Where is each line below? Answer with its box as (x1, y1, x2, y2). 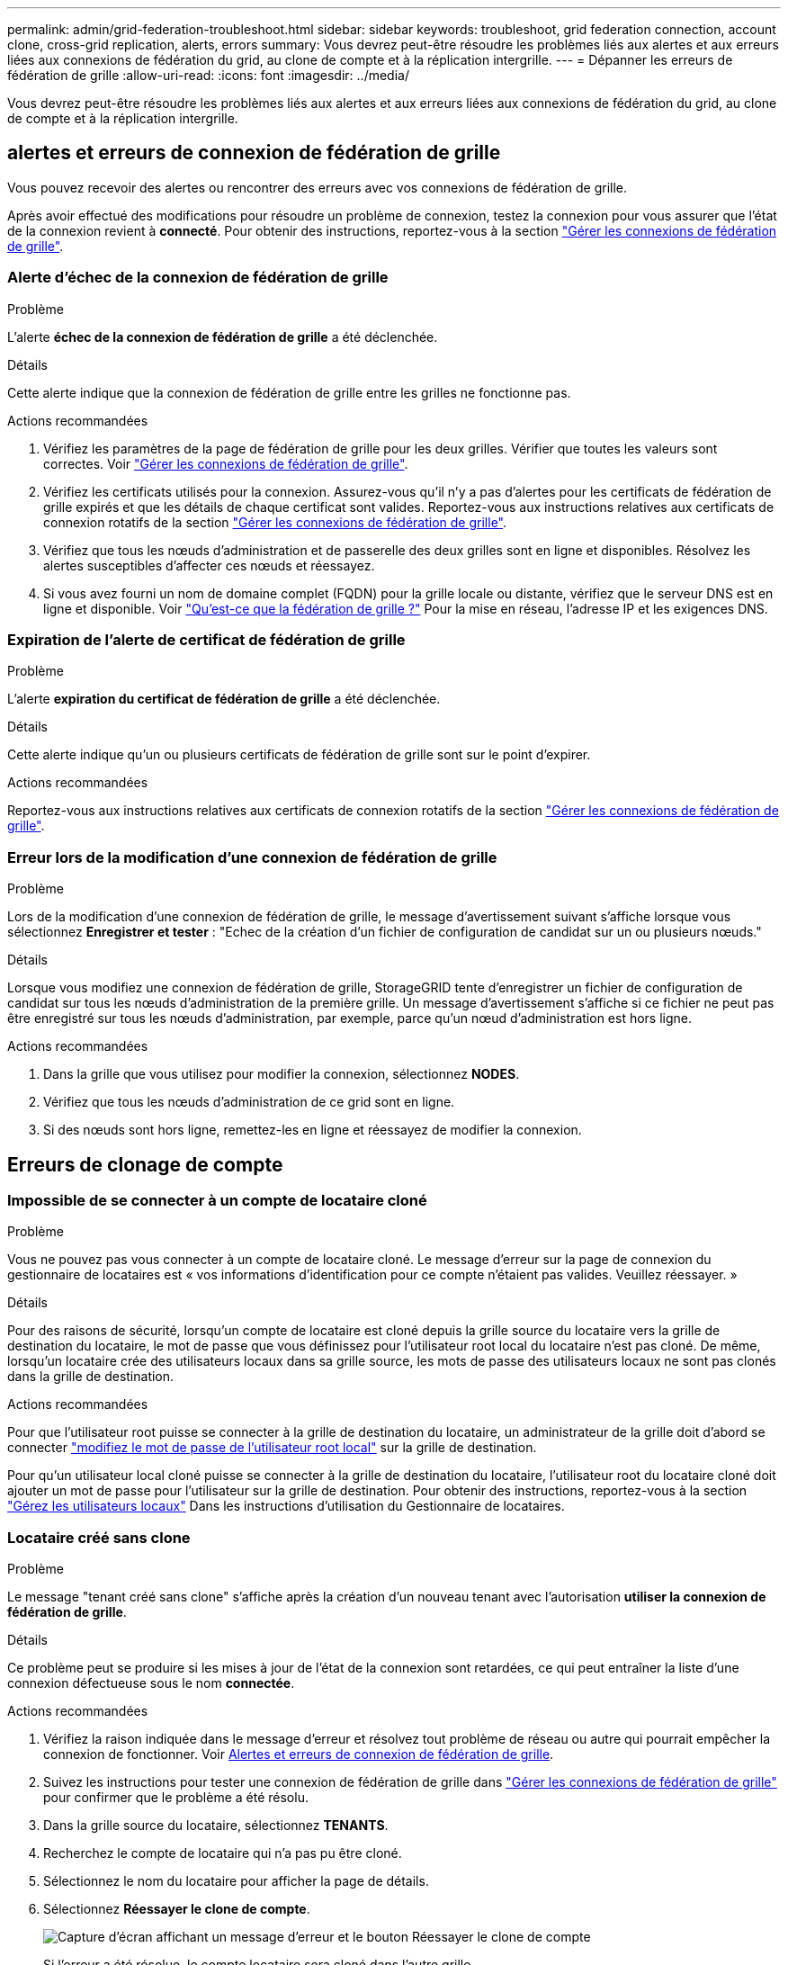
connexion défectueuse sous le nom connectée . (7, 1675, 295, 1691)
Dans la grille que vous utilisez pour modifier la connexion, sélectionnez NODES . (43, 1066, 520, 1082)
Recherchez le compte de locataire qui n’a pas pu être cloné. (43, 1845, 402, 1862)
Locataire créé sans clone (7, 1528, 191, 1547)
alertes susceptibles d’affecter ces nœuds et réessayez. (43, 557, 375, 573)
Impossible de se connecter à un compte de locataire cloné (7, 1190, 427, 1209)
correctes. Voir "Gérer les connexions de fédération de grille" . (43, 455, 408, 471)
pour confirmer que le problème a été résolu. (43, 1790, 309, 1806)
